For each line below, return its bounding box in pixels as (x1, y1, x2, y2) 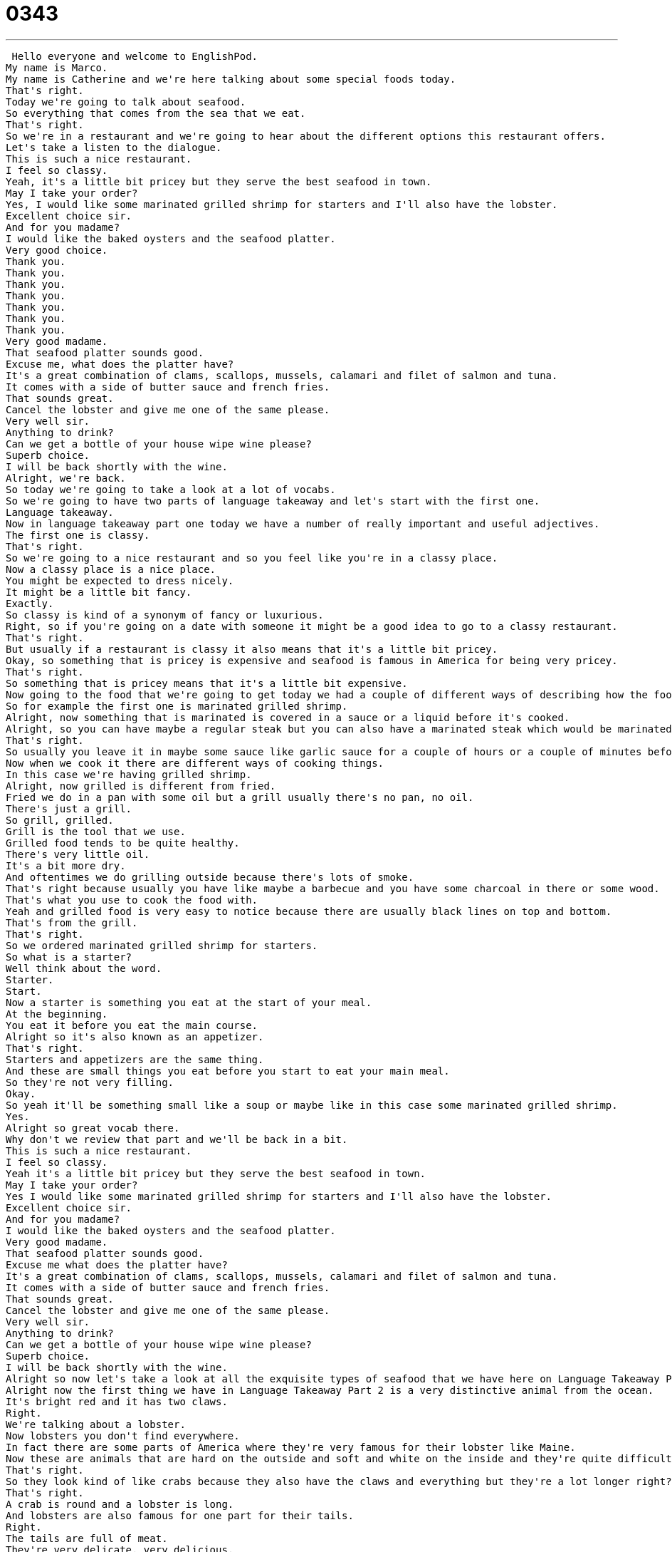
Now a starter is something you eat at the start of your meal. (6, 996, 372, 1008)
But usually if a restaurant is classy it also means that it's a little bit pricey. (6, 643, 498, 655)
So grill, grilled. (6, 814, 114, 826)
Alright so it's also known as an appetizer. (6, 1030, 264, 1043)
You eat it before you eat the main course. (6, 1019, 258, 1031)
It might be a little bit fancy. (6, 586, 192, 598)
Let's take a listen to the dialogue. (6, 141, 222, 153)
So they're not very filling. (6, 1076, 174, 1088)
